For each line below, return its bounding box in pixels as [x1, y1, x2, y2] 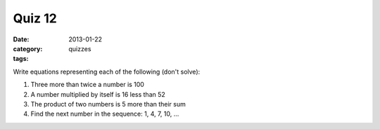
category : [13, 44, 43, 53]
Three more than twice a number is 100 [30, 81, 144, 89]
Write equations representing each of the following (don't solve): [13, 67, 201, 76]
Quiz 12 [13, 11, 58, 26]
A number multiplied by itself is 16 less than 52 [30, 90, 165, 98]
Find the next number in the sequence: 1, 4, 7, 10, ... [30, 109, 179, 118]
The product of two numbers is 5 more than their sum [30, 100, 186, 108]
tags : [13, 55, 29, 63]
